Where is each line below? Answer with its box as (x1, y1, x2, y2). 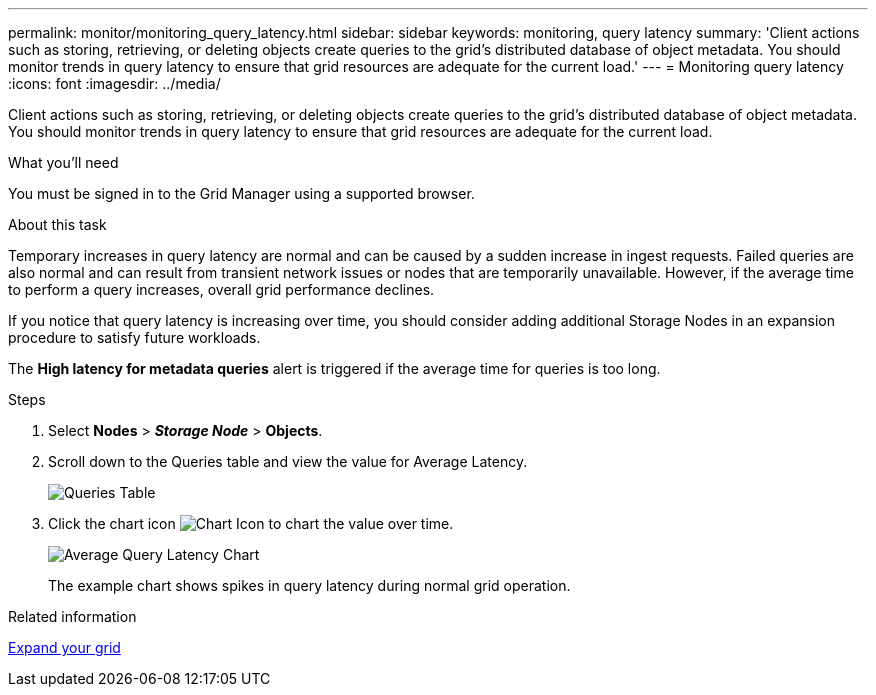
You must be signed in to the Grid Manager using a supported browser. (8, 185, 475, 202)
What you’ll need (8, 154, 119, 171)
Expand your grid (8, 639, 121, 656)
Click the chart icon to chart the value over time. (48, 515, 454, 532)
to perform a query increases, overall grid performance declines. (8, 281, 435, 298)
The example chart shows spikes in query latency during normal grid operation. (48, 577, 571, 594)
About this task (8, 216, 107, 233)
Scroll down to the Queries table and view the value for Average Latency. (48, 453, 528, 470)
